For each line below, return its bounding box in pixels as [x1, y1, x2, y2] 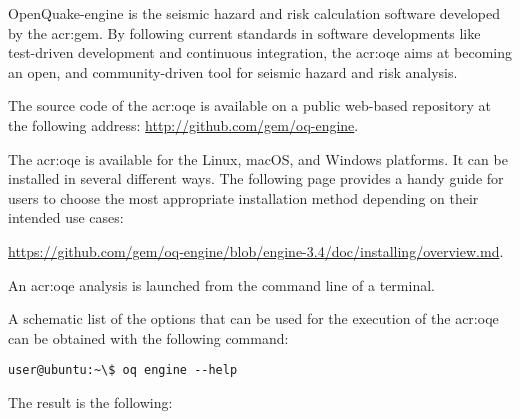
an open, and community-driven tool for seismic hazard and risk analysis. [8, 61, 458, 82]
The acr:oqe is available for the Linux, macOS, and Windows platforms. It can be [8, 148, 508, 169]
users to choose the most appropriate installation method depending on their [8, 187, 479, 208]
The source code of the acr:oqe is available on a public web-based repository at [8, 95, 492, 116]
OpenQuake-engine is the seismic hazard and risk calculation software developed [8, 3, 501, 23]
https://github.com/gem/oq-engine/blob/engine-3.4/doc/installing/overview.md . [8, 240, 504, 261]
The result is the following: [8, 391, 173, 412]
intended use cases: [8, 207, 124, 228]
